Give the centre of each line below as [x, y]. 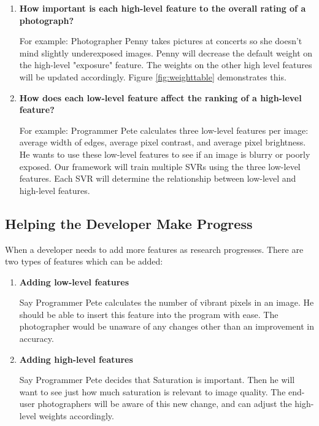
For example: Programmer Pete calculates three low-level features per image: [164, 130]
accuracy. [37, 339]
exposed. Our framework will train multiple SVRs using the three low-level [160, 166]
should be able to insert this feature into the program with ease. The [149, 314]
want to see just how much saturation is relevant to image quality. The [152, 391]
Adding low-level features [74, 281]
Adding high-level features [76, 359]
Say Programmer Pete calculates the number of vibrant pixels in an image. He [167, 302]
